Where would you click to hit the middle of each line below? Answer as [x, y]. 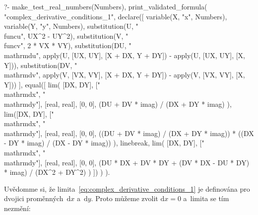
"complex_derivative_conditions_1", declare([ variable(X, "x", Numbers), [116, 16]
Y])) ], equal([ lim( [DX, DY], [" [52, 84]
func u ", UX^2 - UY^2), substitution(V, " [66, 36]
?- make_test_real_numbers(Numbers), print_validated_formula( [106, 6]
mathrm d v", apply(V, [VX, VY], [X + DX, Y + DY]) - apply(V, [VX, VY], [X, [125, 75]
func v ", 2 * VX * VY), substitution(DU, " [68, 45]
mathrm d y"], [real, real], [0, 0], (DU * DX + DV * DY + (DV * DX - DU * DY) [127, 162]
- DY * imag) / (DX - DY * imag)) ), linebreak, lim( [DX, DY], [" [104, 143]
